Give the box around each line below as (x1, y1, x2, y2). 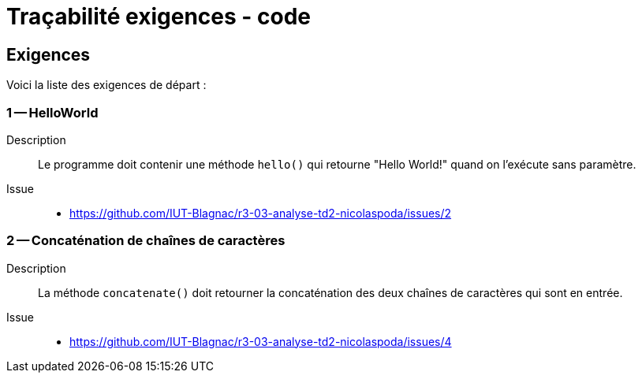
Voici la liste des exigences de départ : (6, 78, 207, 92)
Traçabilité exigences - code (6, 3, 312, 30)
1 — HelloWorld (6, 104, 99, 121)
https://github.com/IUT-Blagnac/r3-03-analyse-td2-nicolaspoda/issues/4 (69, 334, 452, 348)
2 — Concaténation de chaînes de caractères (6, 232, 286, 249)
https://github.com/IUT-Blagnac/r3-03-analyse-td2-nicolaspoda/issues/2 (69, 206, 452, 220)
